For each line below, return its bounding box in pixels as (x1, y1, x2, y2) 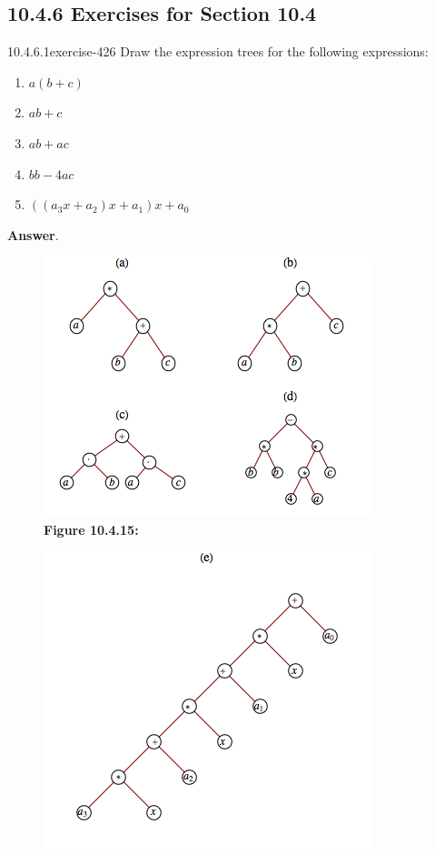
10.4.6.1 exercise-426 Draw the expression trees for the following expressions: (7, 42, 429, 61)
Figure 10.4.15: (44, 519, 139, 538)
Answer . (7, 225, 59, 244)
